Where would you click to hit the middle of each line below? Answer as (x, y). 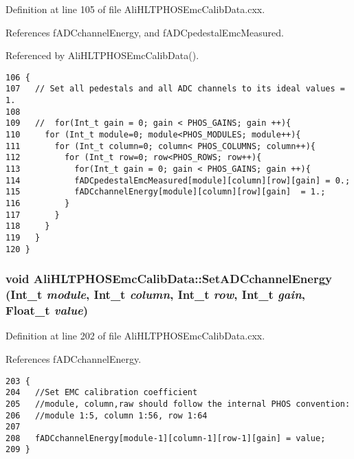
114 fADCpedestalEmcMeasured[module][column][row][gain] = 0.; (178, 180)
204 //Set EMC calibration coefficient (102, 393)
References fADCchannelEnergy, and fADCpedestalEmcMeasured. (145, 32)
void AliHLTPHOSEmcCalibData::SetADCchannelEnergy (169, 279)
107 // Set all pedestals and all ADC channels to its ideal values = (175, 89)
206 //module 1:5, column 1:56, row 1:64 (107, 415)
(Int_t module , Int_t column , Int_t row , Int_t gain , (156, 294)
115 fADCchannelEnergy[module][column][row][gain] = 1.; (166, 192)
